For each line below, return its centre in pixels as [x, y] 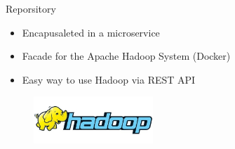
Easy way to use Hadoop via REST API [109, 79]
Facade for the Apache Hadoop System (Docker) [126, 56]
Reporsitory [31, 8]
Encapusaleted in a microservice [91, 32]
